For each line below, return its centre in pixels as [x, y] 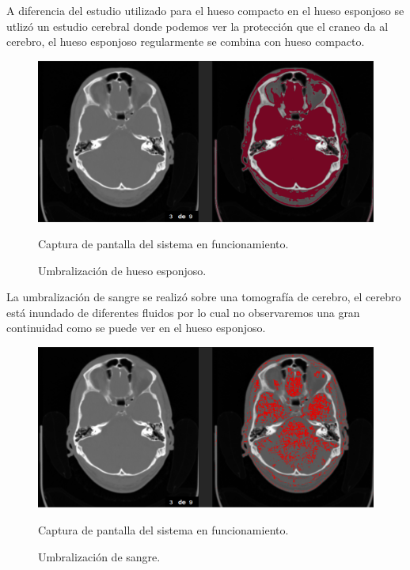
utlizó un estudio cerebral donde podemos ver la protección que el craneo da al [197, 26]
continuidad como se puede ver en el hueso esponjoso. [136, 328]
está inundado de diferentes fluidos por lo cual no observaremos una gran [183, 312]
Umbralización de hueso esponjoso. [122, 270]
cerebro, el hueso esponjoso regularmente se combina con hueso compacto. [186, 42]
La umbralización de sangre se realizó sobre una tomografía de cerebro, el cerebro [204, 297]
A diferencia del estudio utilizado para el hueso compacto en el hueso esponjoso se [205, 10]
